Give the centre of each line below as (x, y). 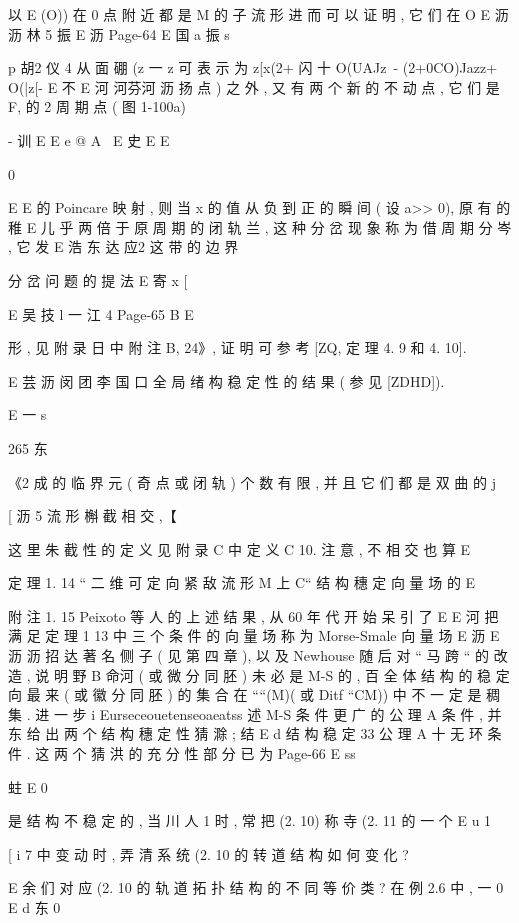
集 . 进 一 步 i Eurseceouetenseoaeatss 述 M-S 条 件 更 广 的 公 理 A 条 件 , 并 (255, 713)
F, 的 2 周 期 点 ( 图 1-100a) (97, 106)
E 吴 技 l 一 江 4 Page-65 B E (101, 313)
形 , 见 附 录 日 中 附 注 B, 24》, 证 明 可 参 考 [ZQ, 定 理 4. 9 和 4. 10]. (237, 347)
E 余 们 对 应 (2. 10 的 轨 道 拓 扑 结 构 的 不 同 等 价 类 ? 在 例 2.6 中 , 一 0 (256, 887)
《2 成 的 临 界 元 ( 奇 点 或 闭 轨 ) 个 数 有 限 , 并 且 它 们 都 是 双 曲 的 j (252, 481)
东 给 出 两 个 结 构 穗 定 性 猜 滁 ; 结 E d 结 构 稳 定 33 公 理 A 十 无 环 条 (255, 733)
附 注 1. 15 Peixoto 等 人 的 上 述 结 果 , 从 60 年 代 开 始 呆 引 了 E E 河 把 (253, 615)
